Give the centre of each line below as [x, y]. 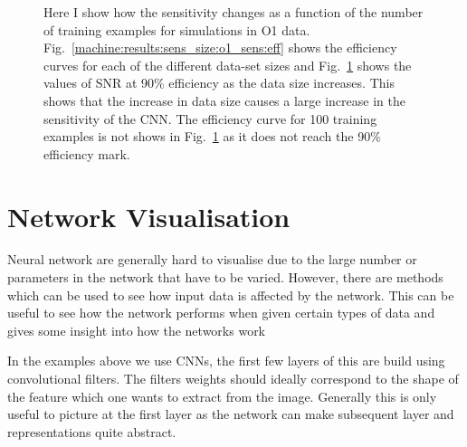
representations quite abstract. [92, 431]
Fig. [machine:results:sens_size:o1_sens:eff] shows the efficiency [220, 48]
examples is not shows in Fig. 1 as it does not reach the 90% [212, 136]
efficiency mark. [87, 153]
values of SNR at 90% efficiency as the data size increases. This [219, 83]
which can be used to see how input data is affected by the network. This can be [231, 295]
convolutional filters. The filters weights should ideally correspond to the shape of [233, 379]
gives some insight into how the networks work [137, 330]
